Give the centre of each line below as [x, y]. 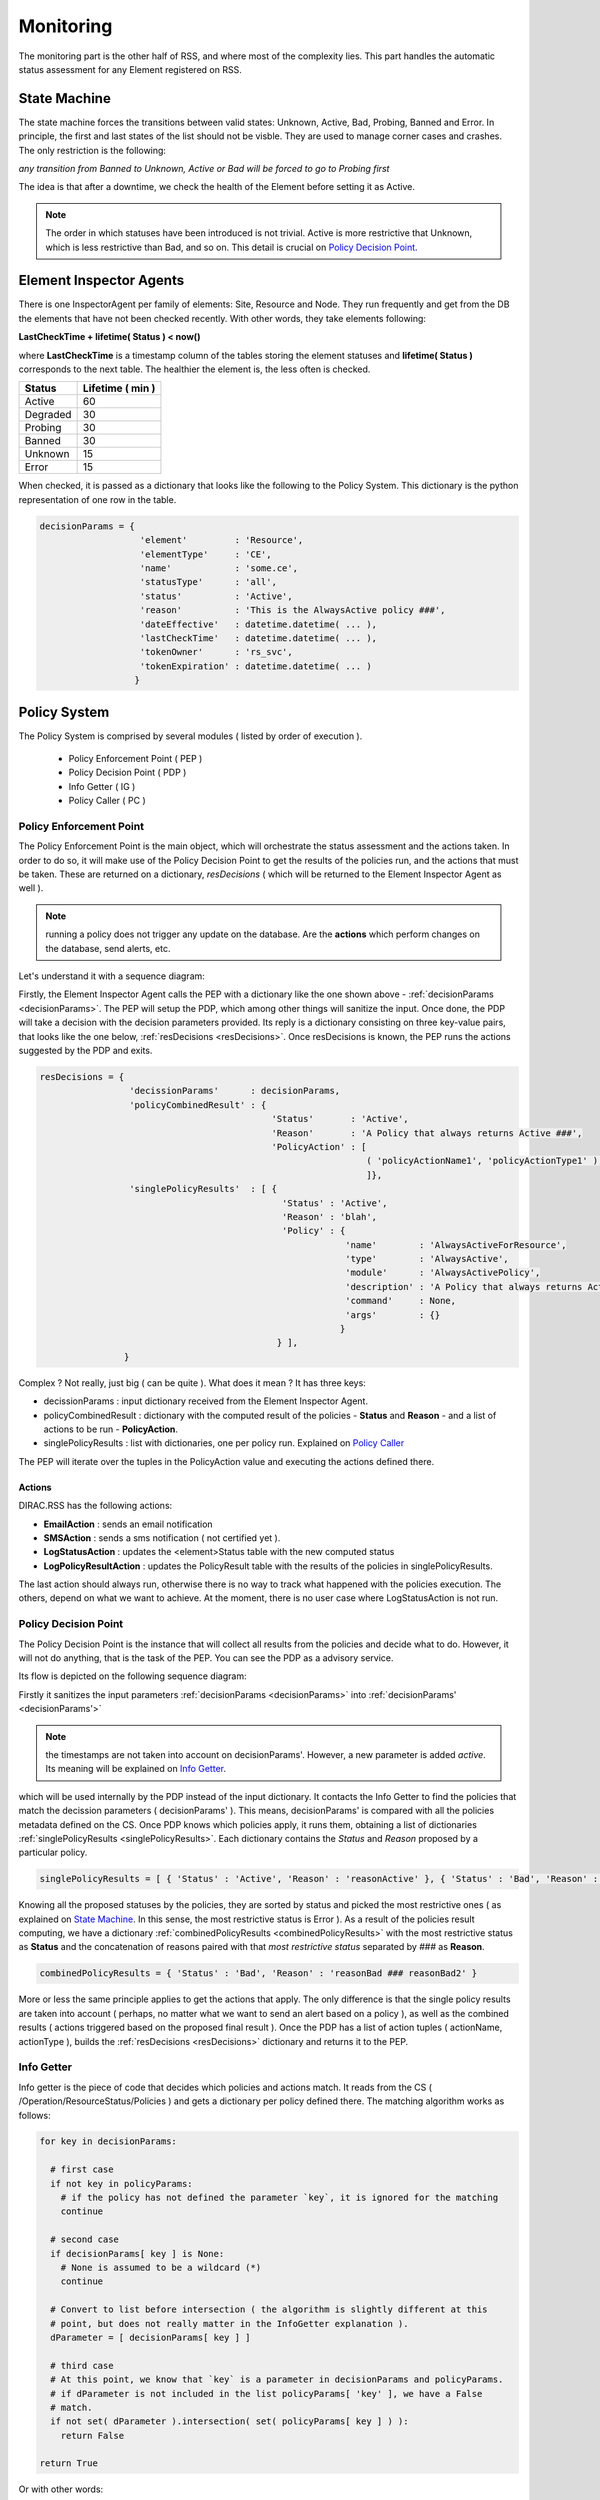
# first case [82, 2169]
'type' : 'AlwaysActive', [427, 1259]
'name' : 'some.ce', [219, 568]
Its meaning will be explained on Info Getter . [136, 1769]
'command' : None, [401, 1301]
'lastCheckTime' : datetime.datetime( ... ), [258, 638]
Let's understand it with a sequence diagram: [111, 976]
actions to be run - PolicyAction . [111, 1429]
